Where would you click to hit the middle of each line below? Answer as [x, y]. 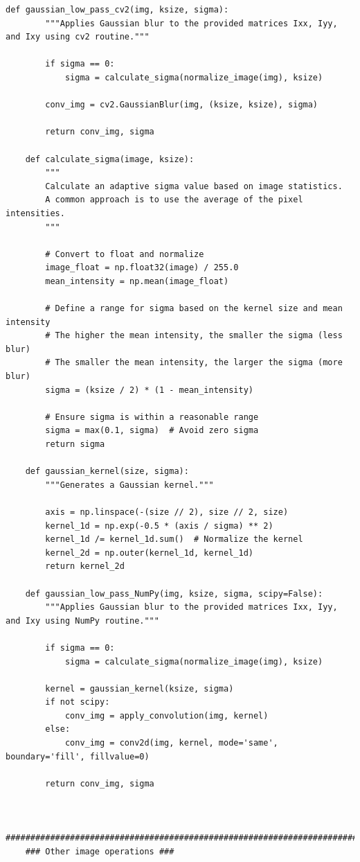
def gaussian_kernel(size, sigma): [107, 472]
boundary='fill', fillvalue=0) [78, 756]
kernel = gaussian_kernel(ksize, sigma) [139, 688]
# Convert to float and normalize [125, 254]
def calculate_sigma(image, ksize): [110, 159]
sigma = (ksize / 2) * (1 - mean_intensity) [149, 390]
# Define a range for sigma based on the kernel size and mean [194, 309]
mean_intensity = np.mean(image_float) [137, 281]
